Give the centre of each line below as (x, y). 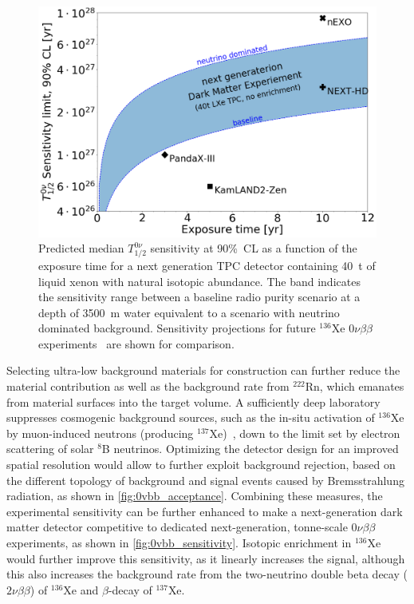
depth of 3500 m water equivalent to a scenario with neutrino (189, 312)
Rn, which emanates (355, 386)
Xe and (81, 589)
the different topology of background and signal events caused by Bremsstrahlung (205, 480)
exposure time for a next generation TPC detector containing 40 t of (207, 265)
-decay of (130, 589)
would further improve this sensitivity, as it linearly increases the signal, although (206, 558)
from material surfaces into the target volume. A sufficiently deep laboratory (193, 401)
